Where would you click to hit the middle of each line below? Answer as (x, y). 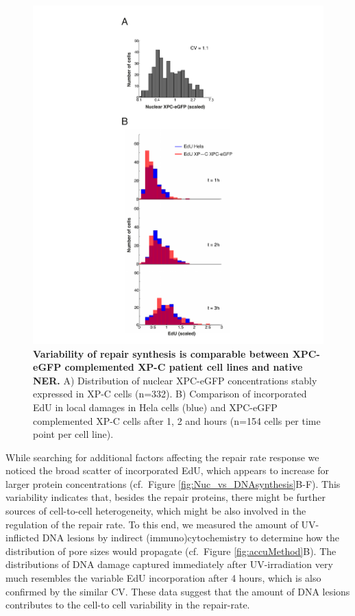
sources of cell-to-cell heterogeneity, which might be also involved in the (156, 511)
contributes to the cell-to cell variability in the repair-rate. (128, 605)
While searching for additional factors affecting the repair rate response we (162, 457)
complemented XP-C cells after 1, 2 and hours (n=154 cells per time (177, 420)
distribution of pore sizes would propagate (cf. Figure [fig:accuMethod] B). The (171, 551)
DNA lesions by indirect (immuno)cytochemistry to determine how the (191, 538)
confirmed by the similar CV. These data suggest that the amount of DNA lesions (178, 591)
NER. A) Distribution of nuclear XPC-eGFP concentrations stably (175, 380)
